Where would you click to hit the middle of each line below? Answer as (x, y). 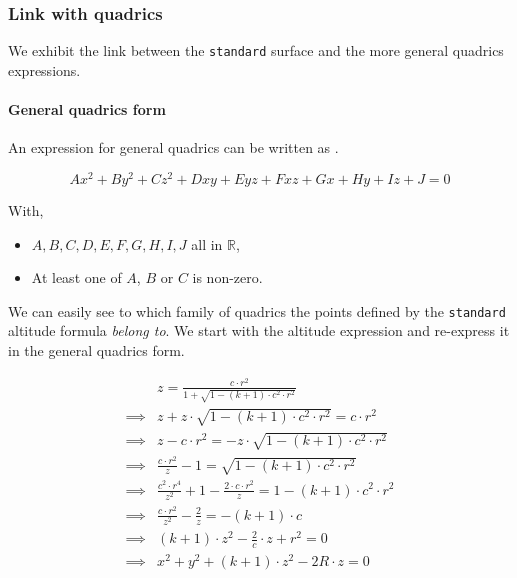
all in (207, 243)
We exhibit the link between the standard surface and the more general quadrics (256, 50)
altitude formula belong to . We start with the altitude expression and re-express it (259, 330)
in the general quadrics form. (96, 349)
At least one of (76, 277)
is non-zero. (227, 277)
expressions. (44, 69)
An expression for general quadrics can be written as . (173, 147)
